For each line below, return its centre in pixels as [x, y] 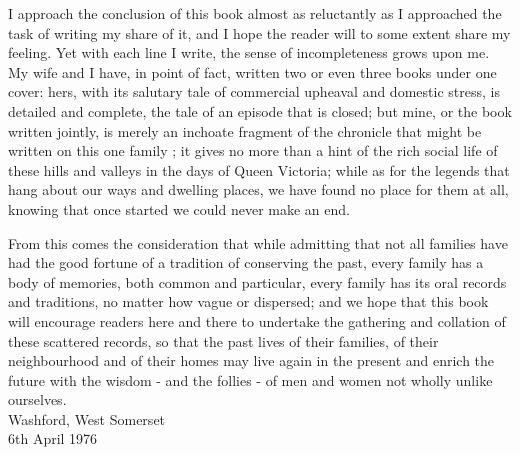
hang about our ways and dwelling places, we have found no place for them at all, [258, 189]
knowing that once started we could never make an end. [179, 208]
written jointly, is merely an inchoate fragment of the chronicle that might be [245, 130]
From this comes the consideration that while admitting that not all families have [258, 242]
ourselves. [37, 399]
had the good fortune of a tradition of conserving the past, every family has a [246, 262]
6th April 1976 [53, 438]
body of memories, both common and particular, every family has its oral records [257, 281]
